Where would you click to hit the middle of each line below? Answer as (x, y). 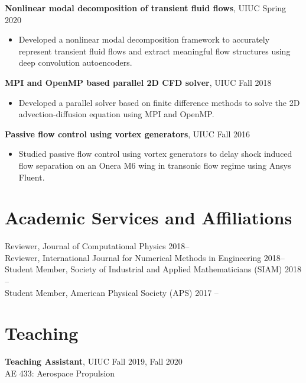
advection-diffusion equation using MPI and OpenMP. (116, 114)
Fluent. (32, 177)
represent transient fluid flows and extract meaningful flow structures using (154, 51)
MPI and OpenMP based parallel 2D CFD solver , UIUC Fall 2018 (138, 82)
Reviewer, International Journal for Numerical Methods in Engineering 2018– (145, 257)
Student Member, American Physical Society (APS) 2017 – (112, 292)
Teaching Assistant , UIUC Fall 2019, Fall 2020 (94, 361)
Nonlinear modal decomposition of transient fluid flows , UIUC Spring (146, 8)
